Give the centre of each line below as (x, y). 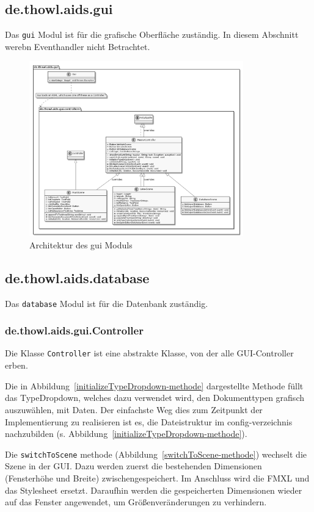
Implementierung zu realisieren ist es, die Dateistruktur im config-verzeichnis (149, 421)
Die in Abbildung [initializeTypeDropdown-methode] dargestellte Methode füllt (154, 385)
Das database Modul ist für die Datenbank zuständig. (107, 303)
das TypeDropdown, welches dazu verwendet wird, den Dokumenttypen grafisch (155, 398)
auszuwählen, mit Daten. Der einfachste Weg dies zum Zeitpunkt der (134, 409)
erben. (16, 365)
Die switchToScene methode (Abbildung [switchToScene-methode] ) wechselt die (156, 454)
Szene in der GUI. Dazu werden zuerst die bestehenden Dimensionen (133, 466)
